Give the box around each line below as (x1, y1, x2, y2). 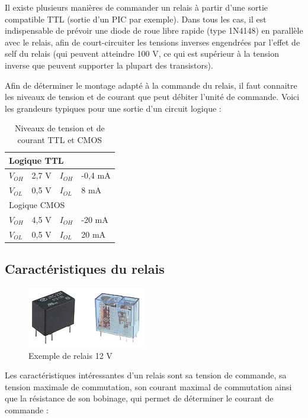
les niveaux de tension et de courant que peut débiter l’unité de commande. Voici (5, 90, 300, 103)
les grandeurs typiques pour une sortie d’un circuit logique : (5, 102, 222, 114)
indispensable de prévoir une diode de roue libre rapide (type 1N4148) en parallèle (5, 24, 303, 37)
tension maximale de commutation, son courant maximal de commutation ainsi (5, 380, 292, 393)
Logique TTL (9, 154, 64, 166)
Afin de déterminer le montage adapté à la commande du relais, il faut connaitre (5, 79, 297, 91)
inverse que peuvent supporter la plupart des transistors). (5, 59, 213, 71)
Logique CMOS (9, 199, 65, 211)
